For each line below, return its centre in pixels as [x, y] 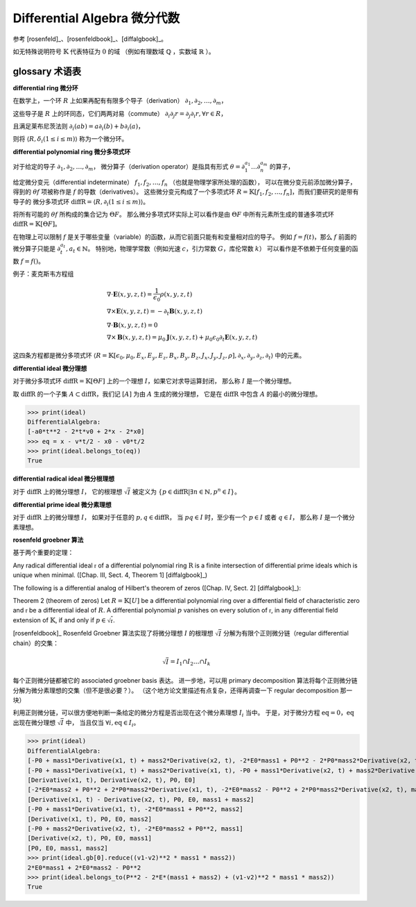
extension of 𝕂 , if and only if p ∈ [60, 620]
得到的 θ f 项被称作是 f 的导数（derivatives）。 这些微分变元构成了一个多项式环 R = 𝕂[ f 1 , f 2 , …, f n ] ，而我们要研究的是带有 [186, 192]
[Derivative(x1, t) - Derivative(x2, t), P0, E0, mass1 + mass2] [141, 799]
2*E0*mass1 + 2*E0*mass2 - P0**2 [84, 867]
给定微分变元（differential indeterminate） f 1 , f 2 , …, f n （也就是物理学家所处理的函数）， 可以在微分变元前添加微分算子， [184, 183]
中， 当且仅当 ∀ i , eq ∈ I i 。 [103, 723]
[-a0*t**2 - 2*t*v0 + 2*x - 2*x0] [86, 432]
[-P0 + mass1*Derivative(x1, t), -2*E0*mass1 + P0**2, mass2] [135, 809]
